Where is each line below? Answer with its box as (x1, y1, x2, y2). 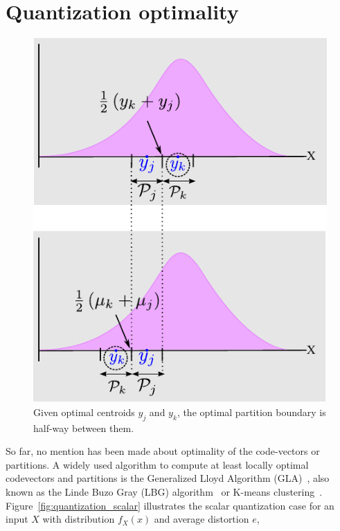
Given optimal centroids (33, 404, 135, 419)
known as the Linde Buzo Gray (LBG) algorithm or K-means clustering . (6, 485, 323, 499)
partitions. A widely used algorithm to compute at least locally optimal (6, 457, 309, 471)
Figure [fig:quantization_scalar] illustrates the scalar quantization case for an (6, 498, 334, 512)
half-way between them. (33, 420, 134, 435)
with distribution (42, 512, 115, 526)
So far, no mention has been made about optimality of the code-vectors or (6, 444, 320, 458)
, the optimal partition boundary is (177, 404, 326, 419)
